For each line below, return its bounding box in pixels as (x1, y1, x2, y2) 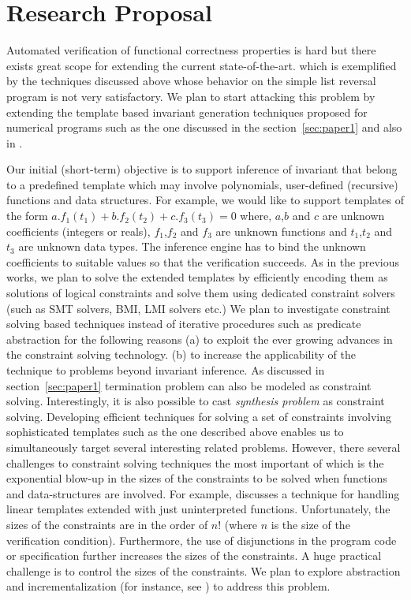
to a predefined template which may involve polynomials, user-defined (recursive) (6, 176, 398, 192)
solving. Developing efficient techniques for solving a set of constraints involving (6, 408, 392, 424)
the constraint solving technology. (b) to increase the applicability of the (6, 346, 356, 363)
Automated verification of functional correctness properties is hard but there (6, 42, 376, 58)
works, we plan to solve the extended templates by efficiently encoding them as (6, 269, 388, 285)
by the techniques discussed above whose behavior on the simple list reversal (6, 73, 376, 89)
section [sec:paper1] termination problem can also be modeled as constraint (6, 377, 372, 393)
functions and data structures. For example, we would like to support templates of (6, 192, 404, 208)
